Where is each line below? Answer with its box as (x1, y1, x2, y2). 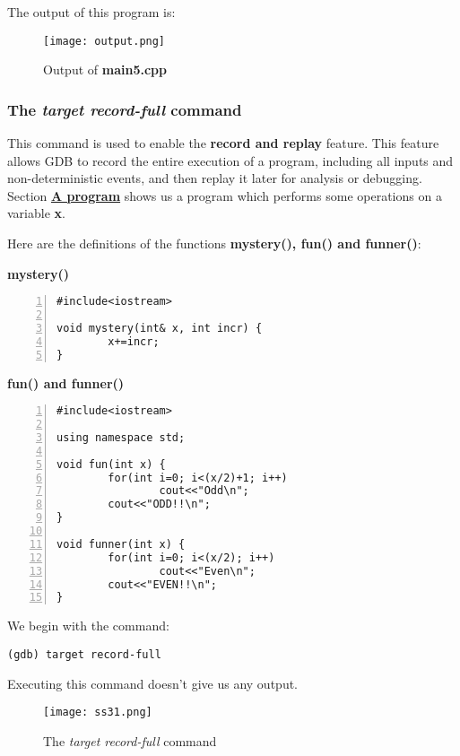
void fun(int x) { (56, 457, 166, 471)
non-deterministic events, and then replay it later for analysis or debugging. (7, 169, 422, 187)
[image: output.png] (43, 34, 166, 48)
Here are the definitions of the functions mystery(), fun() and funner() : (7, 234, 421, 253)
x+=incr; (108, 335, 160, 348)
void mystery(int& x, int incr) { (56, 321, 263, 335)
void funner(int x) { (56, 537, 186, 551)
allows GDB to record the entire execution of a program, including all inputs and (7, 151, 454, 169)
